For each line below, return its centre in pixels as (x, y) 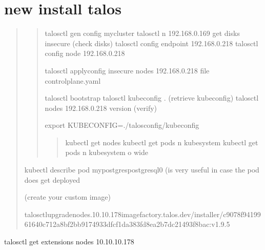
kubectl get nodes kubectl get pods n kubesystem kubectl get (162, 142)
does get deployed (52, 179)
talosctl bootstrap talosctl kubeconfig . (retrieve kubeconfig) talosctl (152, 98)
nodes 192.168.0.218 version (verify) (101, 108)
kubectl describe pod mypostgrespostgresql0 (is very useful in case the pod (142, 170)
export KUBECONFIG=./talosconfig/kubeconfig (122, 125)
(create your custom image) (67, 197)
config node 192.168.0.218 (85, 53)
